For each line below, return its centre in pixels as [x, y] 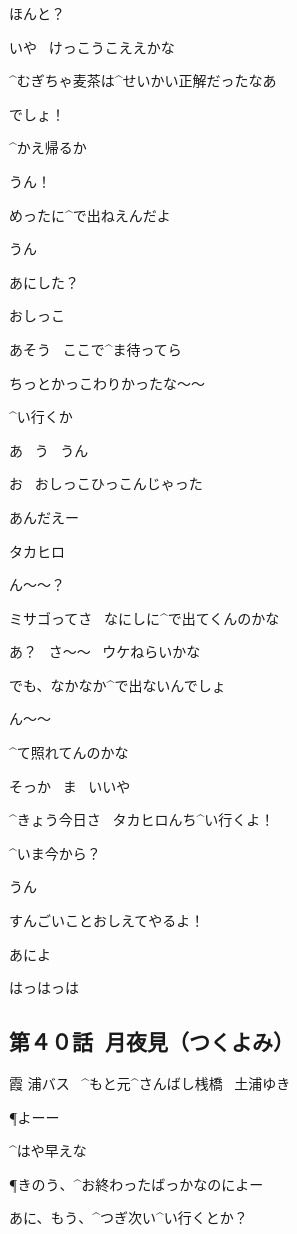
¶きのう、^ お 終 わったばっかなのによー [136, 1183]
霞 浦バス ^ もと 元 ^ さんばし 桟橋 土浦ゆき [150, 1083]
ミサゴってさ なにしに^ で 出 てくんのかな [144, 617]
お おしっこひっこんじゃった [106, 483]
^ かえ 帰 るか [48, 147]
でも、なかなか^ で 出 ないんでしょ [117, 684]
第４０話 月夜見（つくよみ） [152, 1041]
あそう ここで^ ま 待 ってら [95, 348]
